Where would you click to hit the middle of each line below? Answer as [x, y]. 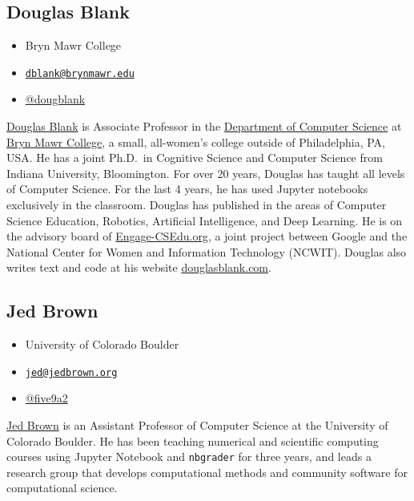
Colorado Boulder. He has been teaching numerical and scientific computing [193, 440]
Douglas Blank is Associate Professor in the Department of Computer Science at [204, 126]
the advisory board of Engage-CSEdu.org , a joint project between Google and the [207, 236]
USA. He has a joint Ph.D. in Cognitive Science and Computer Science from [195, 158]
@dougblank [55, 99]
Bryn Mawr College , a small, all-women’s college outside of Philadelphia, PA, [196, 141]
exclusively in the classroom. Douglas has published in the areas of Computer [197, 205]
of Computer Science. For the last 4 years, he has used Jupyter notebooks [187, 189]
